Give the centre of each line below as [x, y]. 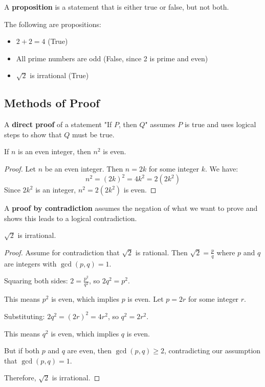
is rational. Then [161, 252]
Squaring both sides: [36, 281]
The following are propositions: [53, 24]
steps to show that [33, 134]
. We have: [222, 168]
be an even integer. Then [84, 168]
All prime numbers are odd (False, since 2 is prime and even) [112, 58]
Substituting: [25, 316]
